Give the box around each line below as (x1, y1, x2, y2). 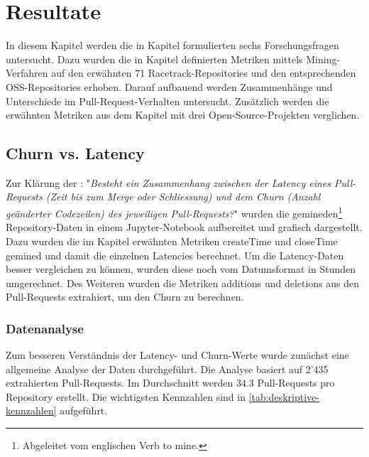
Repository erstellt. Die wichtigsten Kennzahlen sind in (6, 389, 246, 404)
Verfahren (6, 65, 48, 80)
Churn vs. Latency (6, 142, 145, 164)
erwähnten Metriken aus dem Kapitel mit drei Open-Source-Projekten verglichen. (6, 107, 360, 122)
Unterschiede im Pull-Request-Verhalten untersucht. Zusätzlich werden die (6, 93, 329, 108)
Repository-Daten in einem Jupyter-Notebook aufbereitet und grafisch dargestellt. (6, 220, 363, 235)
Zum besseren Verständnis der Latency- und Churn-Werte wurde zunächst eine (6, 348, 349, 362)
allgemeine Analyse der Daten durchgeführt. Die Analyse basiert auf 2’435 (6, 361, 329, 376)
